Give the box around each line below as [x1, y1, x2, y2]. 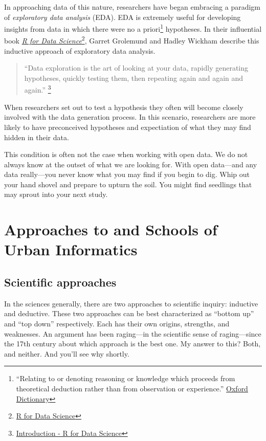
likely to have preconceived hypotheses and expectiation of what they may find [4, 121, 251, 132]
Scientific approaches [4, 274, 117, 290]
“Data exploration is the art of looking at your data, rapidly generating [24, 62, 249, 73]
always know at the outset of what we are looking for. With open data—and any [4, 159, 257, 169]
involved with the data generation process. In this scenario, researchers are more [4, 112, 256, 122]
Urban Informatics [4, 239, 138, 260]
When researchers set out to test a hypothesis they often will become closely [4, 101, 243, 112]
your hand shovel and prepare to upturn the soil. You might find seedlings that [4, 179, 252, 189]
